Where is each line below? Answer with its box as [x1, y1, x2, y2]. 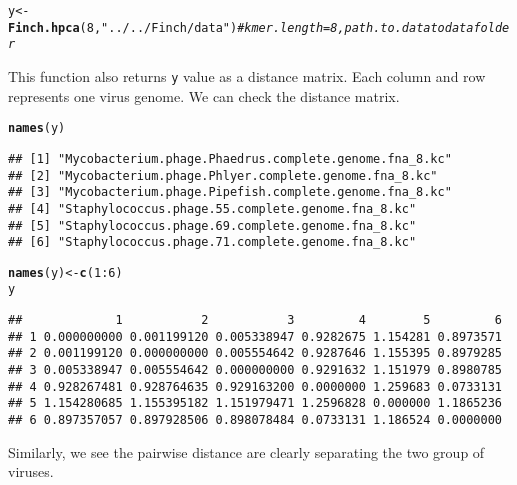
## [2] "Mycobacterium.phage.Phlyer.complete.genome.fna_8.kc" [8, 168, 438, 183]
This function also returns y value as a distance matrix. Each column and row [8, 65, 486, 86]
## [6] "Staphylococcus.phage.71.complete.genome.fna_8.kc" [8, 235, 417, 250]
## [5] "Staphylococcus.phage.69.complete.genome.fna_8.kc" [8, 218, 417, 233]
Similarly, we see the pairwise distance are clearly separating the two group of [8, 441, 485, 462]
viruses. [8, 461, 54, 482]
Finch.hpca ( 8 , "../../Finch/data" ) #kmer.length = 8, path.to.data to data [8, 20, 474, 35]
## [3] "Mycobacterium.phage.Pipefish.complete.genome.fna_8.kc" [8, 185, 452, 200]
